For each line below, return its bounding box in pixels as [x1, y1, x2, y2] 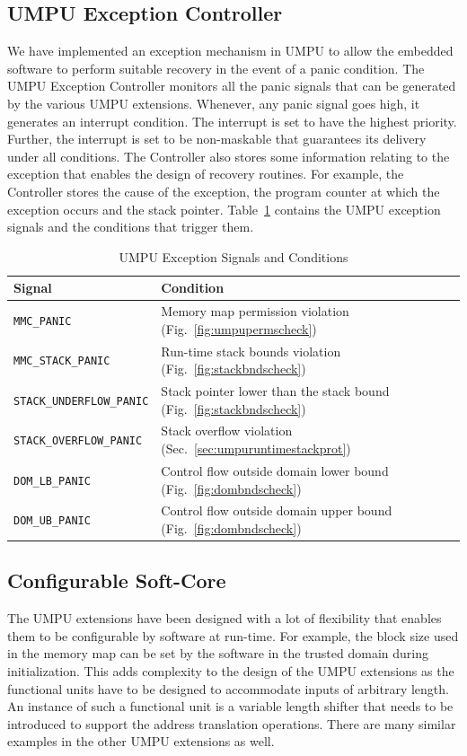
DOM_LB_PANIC [13, 474, 91, 488]
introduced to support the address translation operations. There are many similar [7, 714, 456, 733]
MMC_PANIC [13, 314, 72, 328]
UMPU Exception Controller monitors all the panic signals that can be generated [7, 76, 456, 95]
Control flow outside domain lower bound [161, 461, 389, 479]
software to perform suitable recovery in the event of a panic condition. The [7, 58, 425, 77]
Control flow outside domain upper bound [161, 501, 392, 520]
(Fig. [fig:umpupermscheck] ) [161, 319, 317, 338]
